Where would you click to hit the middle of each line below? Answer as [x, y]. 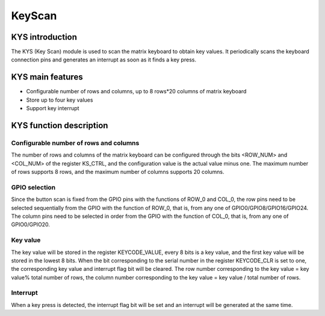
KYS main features [47, 77]
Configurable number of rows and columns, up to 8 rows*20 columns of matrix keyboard [136, 91]
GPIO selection [33, 187]
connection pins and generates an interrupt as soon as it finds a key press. [104, 60]
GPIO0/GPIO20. [31, 225]
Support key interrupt [53, 108]
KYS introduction [44, 37]
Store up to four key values [60, 100]
